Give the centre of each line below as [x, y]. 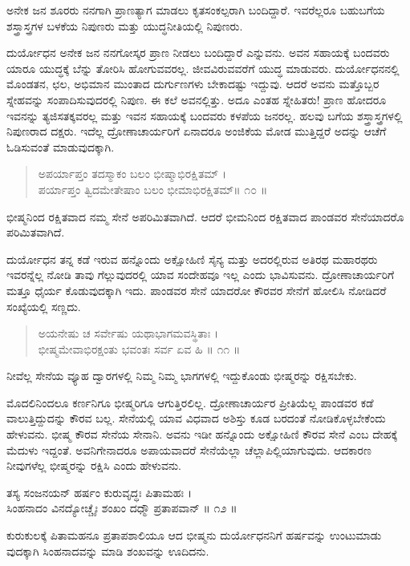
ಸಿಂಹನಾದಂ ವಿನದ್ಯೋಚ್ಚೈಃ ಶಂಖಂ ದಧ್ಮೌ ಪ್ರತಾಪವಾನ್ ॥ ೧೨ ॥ [122, 508]
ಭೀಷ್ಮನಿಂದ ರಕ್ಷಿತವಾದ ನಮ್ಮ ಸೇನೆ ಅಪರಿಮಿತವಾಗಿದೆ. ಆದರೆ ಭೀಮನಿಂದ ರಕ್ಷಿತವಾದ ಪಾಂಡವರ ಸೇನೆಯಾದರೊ [205, 216]
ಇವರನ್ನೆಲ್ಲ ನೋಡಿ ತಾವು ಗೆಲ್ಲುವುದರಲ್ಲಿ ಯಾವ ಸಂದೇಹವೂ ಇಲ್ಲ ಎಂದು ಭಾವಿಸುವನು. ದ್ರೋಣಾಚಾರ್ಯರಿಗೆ [201, 275]
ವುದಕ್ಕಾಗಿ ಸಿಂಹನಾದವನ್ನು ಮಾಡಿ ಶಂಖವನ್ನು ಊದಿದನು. [108, 550]
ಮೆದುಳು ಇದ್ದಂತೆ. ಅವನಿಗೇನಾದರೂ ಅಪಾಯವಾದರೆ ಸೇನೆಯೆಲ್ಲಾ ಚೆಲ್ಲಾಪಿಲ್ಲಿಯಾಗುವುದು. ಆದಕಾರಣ [189, 449]
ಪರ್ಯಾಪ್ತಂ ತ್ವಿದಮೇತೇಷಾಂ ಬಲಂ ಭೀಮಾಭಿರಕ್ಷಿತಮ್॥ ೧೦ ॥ [153, 189]
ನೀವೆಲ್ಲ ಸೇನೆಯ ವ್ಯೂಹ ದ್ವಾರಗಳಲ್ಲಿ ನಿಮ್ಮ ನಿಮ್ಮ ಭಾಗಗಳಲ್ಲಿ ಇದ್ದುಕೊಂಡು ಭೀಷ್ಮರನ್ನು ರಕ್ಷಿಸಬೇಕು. [182, 376]
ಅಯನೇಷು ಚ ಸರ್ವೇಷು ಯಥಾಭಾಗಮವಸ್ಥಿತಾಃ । [128, 333]
